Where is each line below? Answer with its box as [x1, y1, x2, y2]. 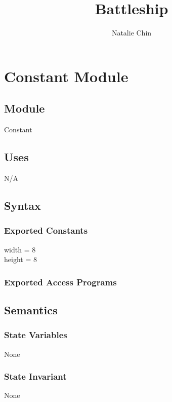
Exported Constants [4, 224, 88, 237]
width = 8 [4, 244, 36, 254]
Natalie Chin [111, 27, 152, 38]
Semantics [4, 302, 58, 317]
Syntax [4, 197, 41, 213]
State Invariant [4, 370, 67, 383]
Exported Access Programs [4, 275, 117, 288]
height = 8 [4, 254, 37, 265]
